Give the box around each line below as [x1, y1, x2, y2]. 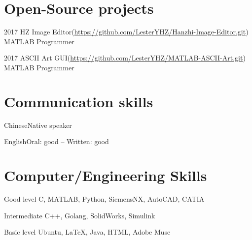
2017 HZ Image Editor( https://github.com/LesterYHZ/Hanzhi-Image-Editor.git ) [4, 27, 249, 37]
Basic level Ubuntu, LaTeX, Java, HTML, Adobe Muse [4, 227, 171, 237]
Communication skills [4, 91, 153, 111]
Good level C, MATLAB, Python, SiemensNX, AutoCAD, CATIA [4, 193, 205, 204]
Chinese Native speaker [4, 120, 72, 130]
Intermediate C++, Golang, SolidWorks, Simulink [4, 210, 155, 220]
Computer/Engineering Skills [4, 165, 207, 185]
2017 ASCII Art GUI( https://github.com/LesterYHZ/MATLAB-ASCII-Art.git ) [4, 53, 246, 63]
